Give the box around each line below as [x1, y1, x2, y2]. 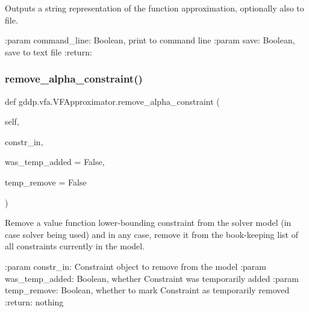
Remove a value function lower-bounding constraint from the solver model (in [5, 216, 292, 229]
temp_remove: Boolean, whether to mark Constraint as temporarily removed [5, 284, 290, 296]
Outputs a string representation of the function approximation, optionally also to [5, 2, 304, 14]
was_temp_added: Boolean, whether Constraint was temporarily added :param [5, 272, 299, 284]
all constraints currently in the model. [5, 240, 145, 252]
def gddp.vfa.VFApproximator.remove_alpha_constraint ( [5, 95, 220, 107]
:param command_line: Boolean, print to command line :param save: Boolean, [5, 34, 295, 46]
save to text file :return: [5, 45, 92, 58]
